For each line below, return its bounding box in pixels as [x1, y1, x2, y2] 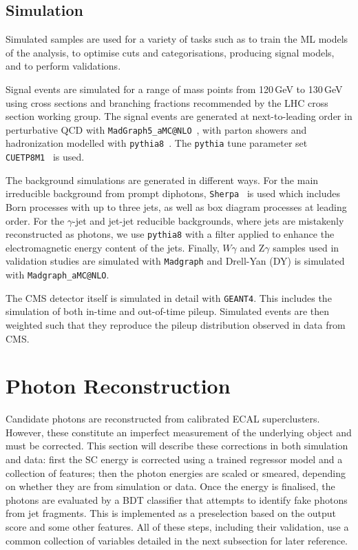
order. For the [6, 213, 65, 227]
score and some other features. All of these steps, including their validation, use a [6, 520, 349, 534]
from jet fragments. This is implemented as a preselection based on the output [6, 506, 337, 520]
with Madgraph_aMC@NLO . [6, 267, 109, 282]
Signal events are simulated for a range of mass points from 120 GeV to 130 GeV [6, 81, 343, 96]
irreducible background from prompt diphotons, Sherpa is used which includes [6, 186, 341, 201]
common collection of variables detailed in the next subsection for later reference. [6, 533, 348, 547]
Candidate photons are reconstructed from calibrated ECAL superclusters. [6, 411, 320, 426]
